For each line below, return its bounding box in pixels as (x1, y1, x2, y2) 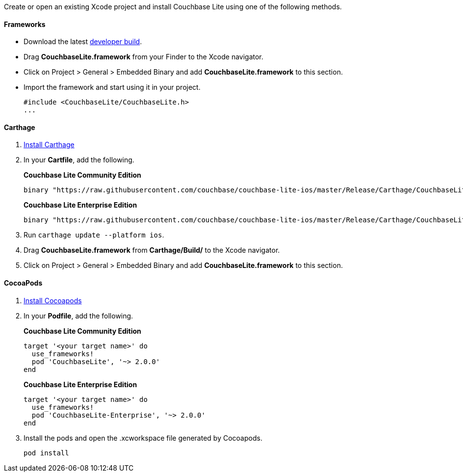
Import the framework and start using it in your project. (24, 83, 201, 92)
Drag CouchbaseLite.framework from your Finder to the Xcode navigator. (24, 53, 263, 61)
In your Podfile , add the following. (24, 311, 133, 320)
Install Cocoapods (24, 296, 82, 305)
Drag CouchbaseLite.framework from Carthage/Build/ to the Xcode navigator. (24, 246, 280, 255)
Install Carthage (24, 140, 75, 149)
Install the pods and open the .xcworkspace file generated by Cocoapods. (24, 433, 262, 442)
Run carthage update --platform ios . (24, 231, 164, 239)
